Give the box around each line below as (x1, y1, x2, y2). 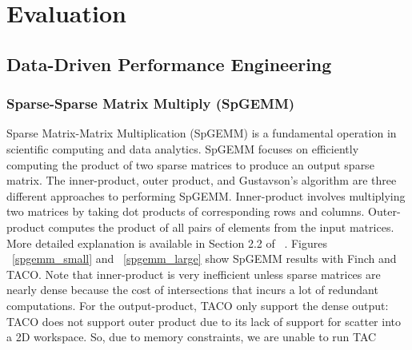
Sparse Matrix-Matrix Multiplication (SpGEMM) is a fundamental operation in (6, 125, 397, 141)
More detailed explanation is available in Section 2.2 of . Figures (6, 234, 328, 251)
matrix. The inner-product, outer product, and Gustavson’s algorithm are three (6, 172, 397, 189)
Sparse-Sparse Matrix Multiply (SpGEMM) (6, 93, 295, 113)
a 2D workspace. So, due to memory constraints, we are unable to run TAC (6, 328, 377, 345)
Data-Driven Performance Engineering (6, 51, 332, 76)
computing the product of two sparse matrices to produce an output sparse (6, 156, 374, 173)
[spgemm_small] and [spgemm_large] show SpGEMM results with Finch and (12, 250, 397, 267)
